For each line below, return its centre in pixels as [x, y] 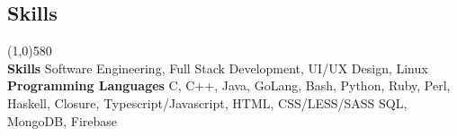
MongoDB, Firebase [63, 120]
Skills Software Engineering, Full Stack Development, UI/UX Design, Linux [218, 68]
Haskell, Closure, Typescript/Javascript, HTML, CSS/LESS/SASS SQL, [207, 102]
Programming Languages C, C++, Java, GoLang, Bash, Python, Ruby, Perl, [229, 85]
